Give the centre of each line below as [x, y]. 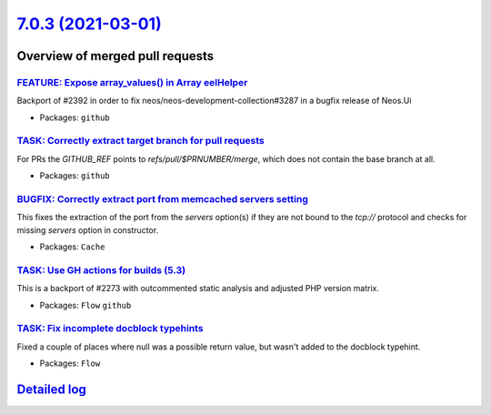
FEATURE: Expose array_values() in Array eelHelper [132, 82]
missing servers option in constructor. [88, 230]
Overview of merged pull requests [115, 56]
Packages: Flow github [85, 305]
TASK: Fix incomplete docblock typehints [110, 329]
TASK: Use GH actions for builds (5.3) [101, 270]
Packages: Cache [72, 247]
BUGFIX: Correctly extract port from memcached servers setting [163, 199]
